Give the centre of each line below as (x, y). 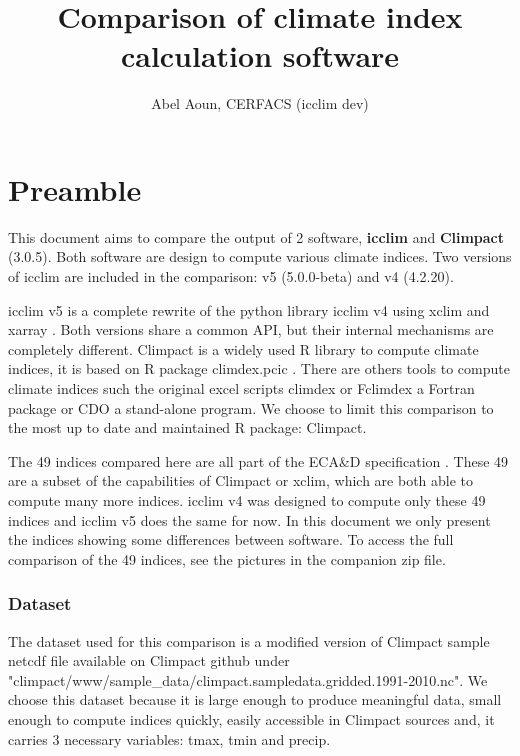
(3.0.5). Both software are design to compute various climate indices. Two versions (260, 256)
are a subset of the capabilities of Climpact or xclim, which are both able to (241, 480)
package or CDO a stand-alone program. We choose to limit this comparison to (251, 407)
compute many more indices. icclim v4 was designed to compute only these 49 (247, 499)
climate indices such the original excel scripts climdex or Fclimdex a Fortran (241, 388)
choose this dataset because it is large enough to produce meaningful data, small (255, 699)
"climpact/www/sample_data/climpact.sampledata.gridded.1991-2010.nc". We (248, 679)
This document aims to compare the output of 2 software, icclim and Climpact (256, 236)
